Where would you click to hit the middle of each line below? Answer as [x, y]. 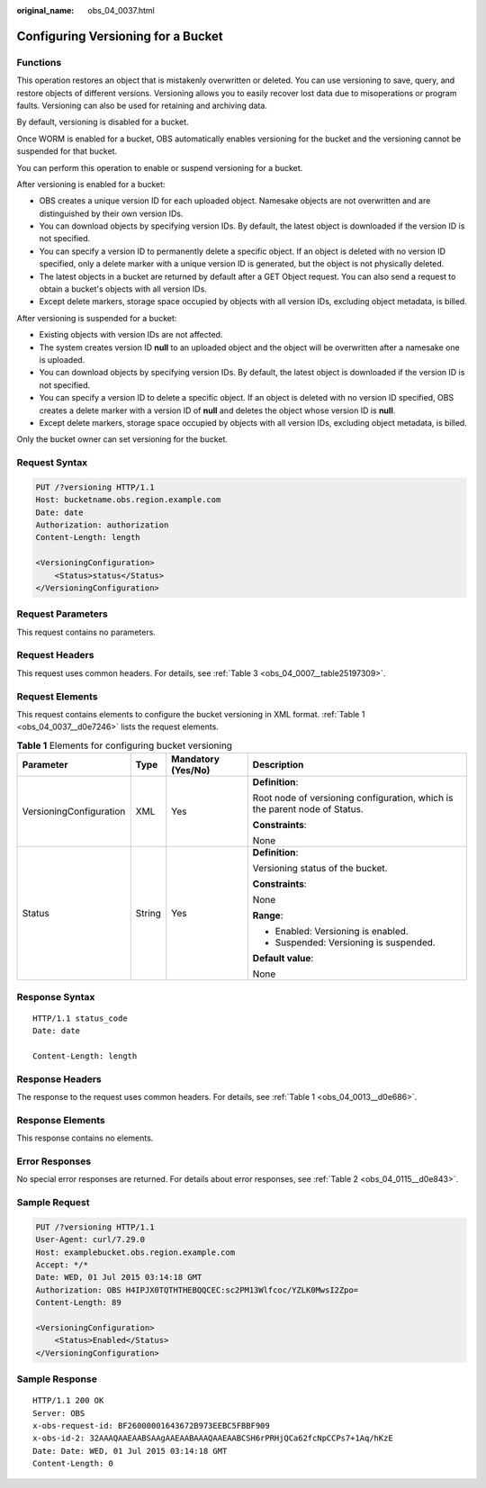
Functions [39, 62]
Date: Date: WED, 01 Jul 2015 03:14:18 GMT [130, 1451]
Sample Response [57, 1379]
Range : [268, 915]
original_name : [45, 10]
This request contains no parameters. [86, 632]
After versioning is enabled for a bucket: [91, 184]
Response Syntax [56, 997]
